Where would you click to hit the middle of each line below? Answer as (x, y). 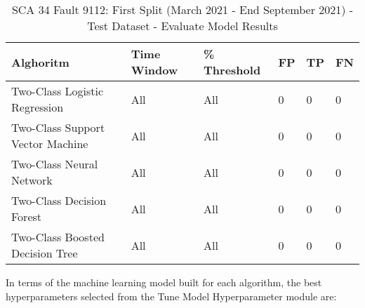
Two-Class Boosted (58, 237)
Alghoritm (40, 62)
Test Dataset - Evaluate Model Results (182, 26)
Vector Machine (50, 143)
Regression (38, 107)
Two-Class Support (58, 127)
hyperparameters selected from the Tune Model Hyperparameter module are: (171, 296)
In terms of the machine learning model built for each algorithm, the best (164, 282)
